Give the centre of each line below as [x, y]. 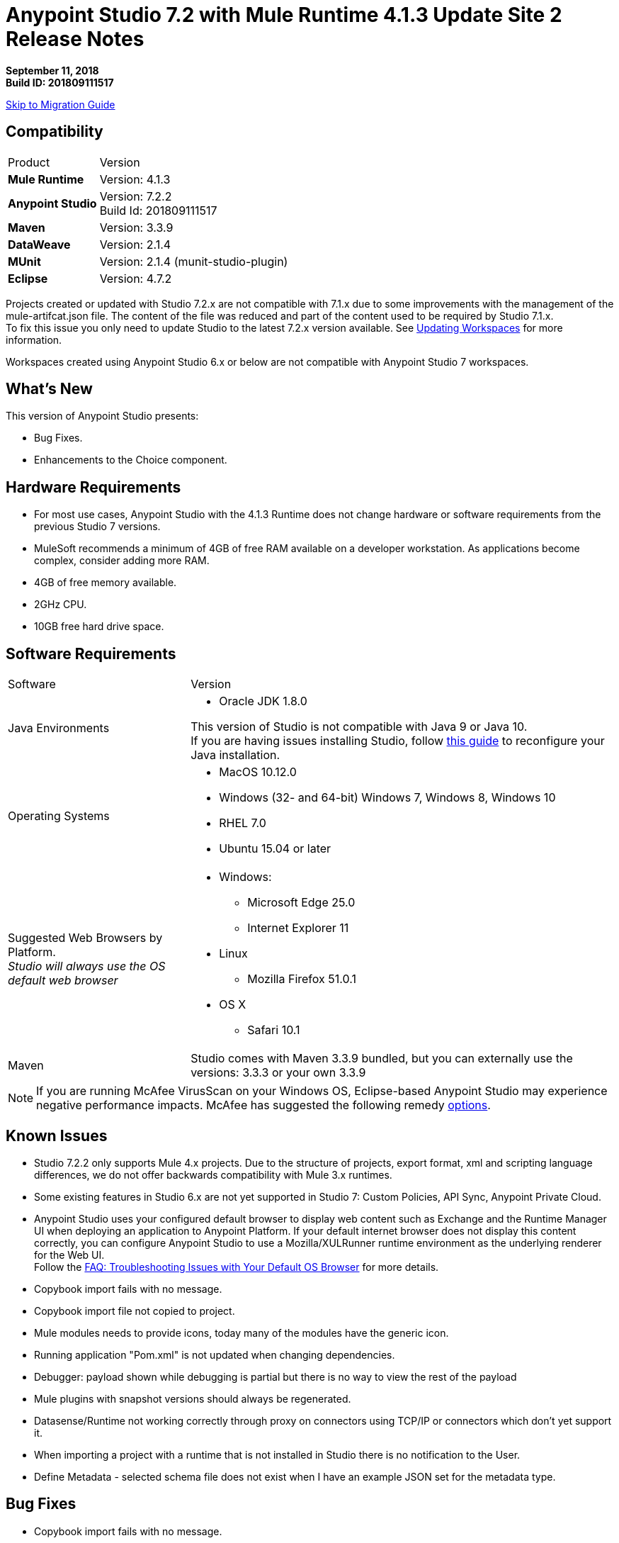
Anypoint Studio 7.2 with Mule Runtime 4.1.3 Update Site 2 [284, 15]
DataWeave [39, 244]
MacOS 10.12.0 [258, 772]
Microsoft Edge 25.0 [301, 903]
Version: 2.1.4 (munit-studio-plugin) [194, 261]
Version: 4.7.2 [136, 278]
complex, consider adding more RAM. [122, 561]
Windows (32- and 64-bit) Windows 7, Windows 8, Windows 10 [387, 798]
